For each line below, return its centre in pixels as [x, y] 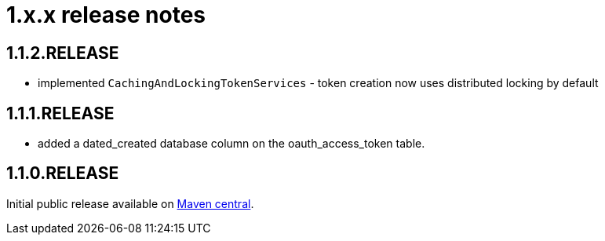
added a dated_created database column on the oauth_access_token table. [231, 144]
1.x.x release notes [106, 15]
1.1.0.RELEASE [63, 173]
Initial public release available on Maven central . [130, 203]
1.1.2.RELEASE [63, 53]
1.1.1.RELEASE [60, 113]
